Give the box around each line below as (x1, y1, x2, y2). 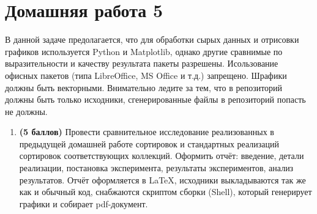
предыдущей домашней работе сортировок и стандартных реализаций (19, 137, 279, 150)
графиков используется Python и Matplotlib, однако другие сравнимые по (5, 45, 283, 57)
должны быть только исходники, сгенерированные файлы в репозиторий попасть (5, 93, 306, 106)
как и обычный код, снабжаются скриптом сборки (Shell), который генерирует (19, 185, 312, 198)
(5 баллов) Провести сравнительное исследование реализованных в (19, 125, 274, 138)
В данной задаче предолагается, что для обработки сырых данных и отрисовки (5, 33, 299, 46)
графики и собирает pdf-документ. (19, 197, 148, 210)
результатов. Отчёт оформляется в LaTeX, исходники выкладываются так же (19, 173, 306, 186)
